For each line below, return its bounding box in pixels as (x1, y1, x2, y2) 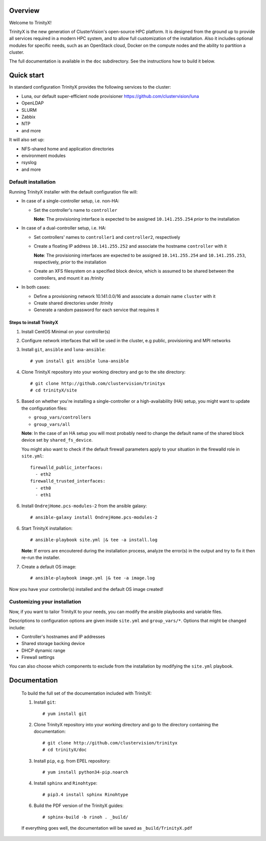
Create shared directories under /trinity (33, 300, 113, 306)
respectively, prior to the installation (33, 259, 107, 265)
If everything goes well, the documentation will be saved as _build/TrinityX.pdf (21, 825, 193, 831)
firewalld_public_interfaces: (30, 464, 103, 470)
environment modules (21, 153, 66, 159)
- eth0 (35, 485, 51, 491)
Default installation (9, 179, 56, 186)
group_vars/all (33, 421, 71, 427)
